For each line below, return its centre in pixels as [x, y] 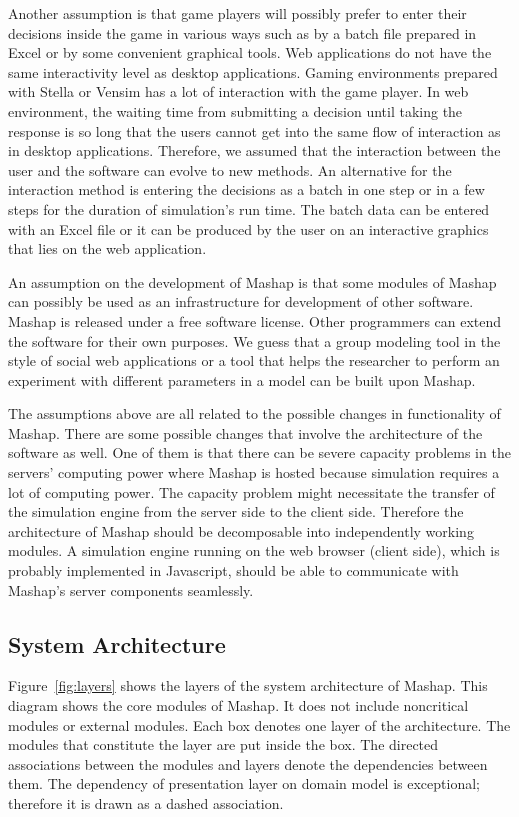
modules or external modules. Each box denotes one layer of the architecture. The [259, 724]
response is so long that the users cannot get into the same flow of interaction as [254, 130]
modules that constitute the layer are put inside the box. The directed [223, 744]
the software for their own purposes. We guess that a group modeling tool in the [254, 340]
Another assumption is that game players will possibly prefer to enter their [237, 13]
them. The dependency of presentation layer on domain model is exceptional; [244, 783]
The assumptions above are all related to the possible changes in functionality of [254, 413]
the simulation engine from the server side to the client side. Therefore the [236, 511]
